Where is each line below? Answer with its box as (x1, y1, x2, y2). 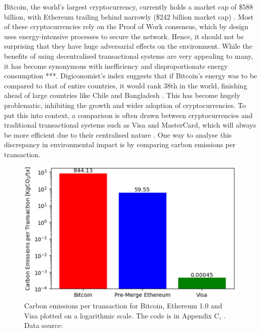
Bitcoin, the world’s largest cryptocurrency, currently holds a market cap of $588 (4, 2, 253, 12)
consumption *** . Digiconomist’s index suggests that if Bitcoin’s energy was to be (4, 70, 257, 81)
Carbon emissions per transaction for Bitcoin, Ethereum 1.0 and (24, 300, 222, 311)
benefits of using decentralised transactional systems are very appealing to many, (4, 50, 253, 61)
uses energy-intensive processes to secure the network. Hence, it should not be (4, 31, 244, 41)
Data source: (24, 320, 63, 330)
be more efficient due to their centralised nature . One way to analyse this (4, 129, 232, 140)
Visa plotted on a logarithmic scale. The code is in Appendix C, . (24, 310, 226, 320)
